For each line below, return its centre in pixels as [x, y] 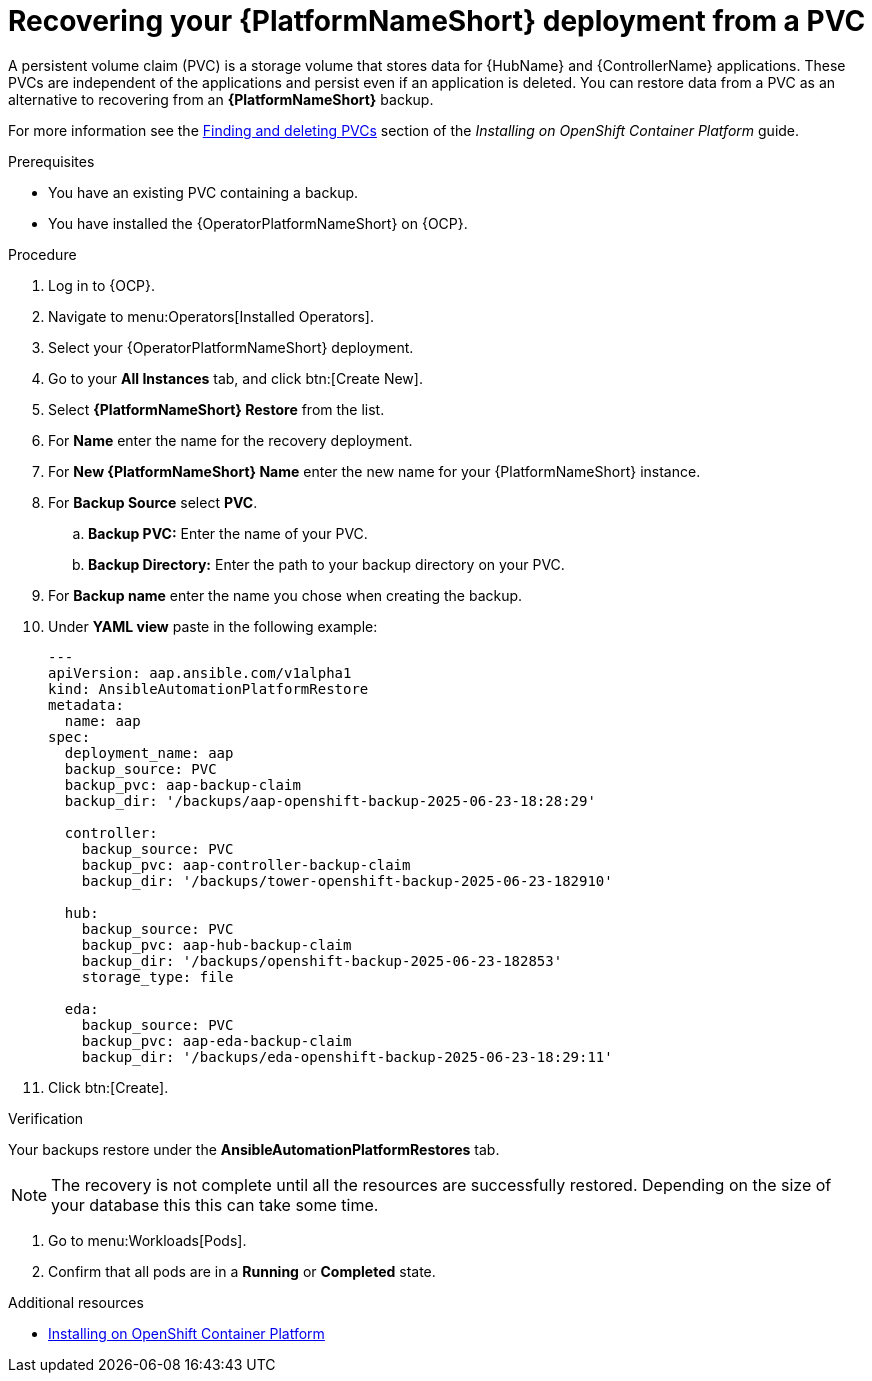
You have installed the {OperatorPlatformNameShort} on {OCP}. [258, 223]
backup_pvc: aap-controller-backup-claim [246, 864]
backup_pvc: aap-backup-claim [182, 784]
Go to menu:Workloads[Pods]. [147, 1240]
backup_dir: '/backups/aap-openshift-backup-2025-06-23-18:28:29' [330, 800]
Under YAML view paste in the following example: [213, 626]
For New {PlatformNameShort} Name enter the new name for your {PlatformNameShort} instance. [374, 471]
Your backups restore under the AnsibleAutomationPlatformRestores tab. [254, 1149]
